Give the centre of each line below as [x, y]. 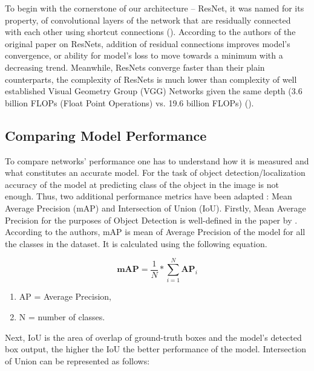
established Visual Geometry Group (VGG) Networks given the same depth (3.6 [154, 91]
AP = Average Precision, [65, 296]
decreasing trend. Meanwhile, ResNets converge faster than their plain [135, 67]
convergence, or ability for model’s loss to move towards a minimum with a [144, 55]
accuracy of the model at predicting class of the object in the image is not [142, 184]
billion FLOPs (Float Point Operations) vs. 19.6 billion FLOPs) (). [129, 102]
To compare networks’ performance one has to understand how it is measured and [157, 160]
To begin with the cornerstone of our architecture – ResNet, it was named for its [155, 8]
